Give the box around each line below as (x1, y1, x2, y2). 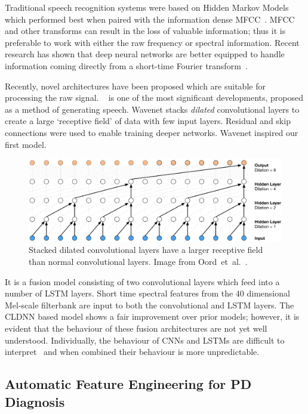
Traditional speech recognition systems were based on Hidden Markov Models (5, 1, 289, 13)
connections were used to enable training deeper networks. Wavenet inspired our (5, 126, 298, 138)
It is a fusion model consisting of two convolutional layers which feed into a (5, 275, 280, 288)
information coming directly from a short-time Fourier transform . (5, 59, 248, 72)
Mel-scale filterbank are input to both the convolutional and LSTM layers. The (5, 298, 294, 311)
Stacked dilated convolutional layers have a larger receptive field (29, 243, 263, 256)
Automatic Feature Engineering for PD (5, 375, 252, 393)
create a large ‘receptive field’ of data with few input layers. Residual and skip (5, 115, 291, 127)
